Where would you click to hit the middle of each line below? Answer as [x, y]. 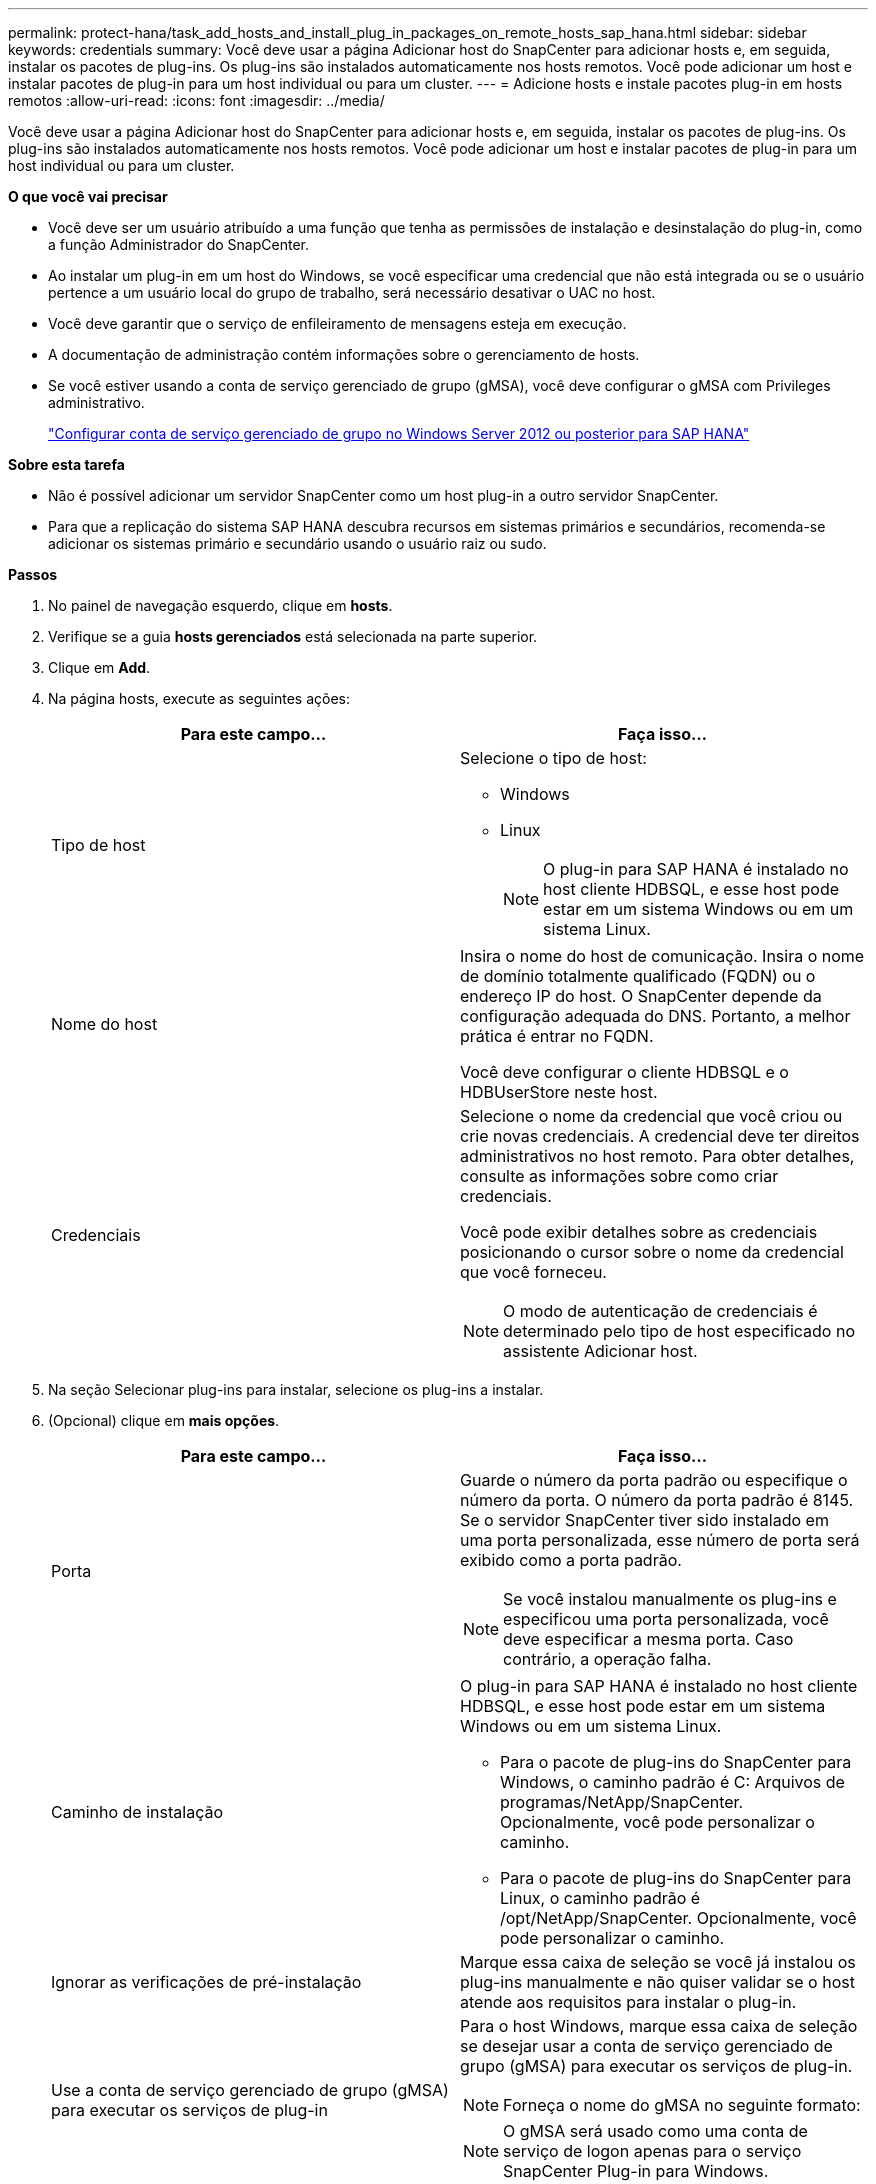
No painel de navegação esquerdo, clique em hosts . [220, 605]
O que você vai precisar [88, 196]
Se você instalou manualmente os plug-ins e [670, 1599]
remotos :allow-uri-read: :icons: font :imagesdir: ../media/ [196, 100]
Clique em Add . [99, 667]
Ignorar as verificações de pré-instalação [206, 1982]
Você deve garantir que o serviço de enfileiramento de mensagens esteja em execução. [337, 323]
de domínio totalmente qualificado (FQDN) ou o [638, 976]
